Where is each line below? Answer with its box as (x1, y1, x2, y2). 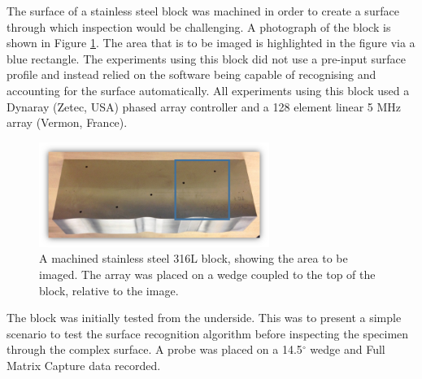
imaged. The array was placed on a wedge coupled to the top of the (39, 265, 376, 282)
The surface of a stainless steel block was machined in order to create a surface (7, 2, 399, 19)
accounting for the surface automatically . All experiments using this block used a (7, 81, 410, 98)
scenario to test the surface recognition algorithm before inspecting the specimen (7, 325, 409, 342)
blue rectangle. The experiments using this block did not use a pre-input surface (7, 50, 406, 67)
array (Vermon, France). (7, 114, 128, 131)
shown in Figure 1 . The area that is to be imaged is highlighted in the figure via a (7, 34, 415, 51)
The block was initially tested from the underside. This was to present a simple (7, 309, 402, 326)
